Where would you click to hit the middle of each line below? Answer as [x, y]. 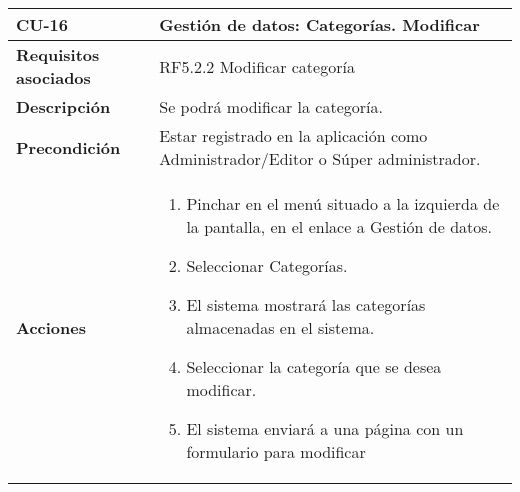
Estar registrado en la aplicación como [293, 135]
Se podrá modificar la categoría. [271, 106]
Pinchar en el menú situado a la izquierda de [343, 203]
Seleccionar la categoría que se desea [314, 366]
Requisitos [58, 54]
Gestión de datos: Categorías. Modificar [319, 24]
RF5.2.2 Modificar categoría [257, 66]
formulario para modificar [276, 451]
